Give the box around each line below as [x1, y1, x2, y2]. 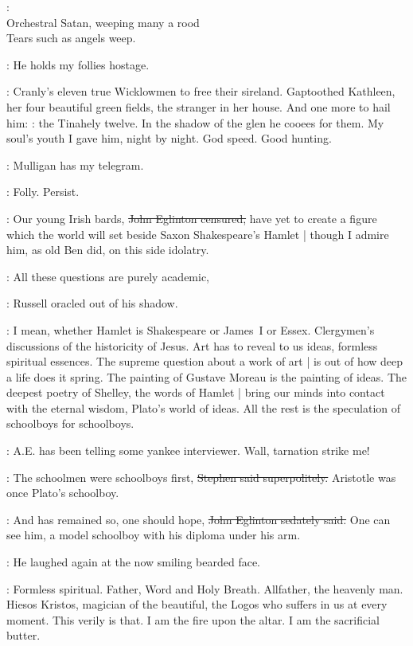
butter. [6, 627, 41, 644]
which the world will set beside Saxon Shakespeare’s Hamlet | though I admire [6, 225, 389, 242]
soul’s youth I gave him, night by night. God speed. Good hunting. [6, 130, 332, 147]
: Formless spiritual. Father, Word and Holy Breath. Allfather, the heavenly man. [6, 580, 403, 597]
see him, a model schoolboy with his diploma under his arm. [6, 527, 301, 543]
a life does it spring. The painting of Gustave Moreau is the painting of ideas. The [6, 368, 407, 385]
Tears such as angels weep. [6, 29, 136, 46]
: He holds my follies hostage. [6, 56, 150, 72]
